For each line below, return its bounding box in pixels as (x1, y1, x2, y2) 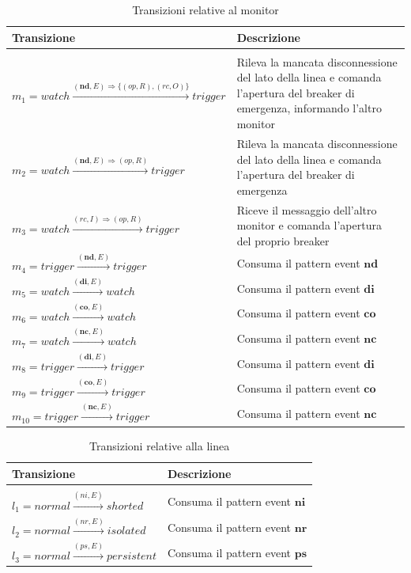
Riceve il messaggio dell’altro (236, 201, 377, 218)
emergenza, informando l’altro (236, 100, 382, 116)
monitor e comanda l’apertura (236, 217, 382, 233)
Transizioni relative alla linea (89, 438, 230, 454)
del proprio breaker (236, 232, 330, 249)
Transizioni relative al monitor (132, 2, 279, 17)
